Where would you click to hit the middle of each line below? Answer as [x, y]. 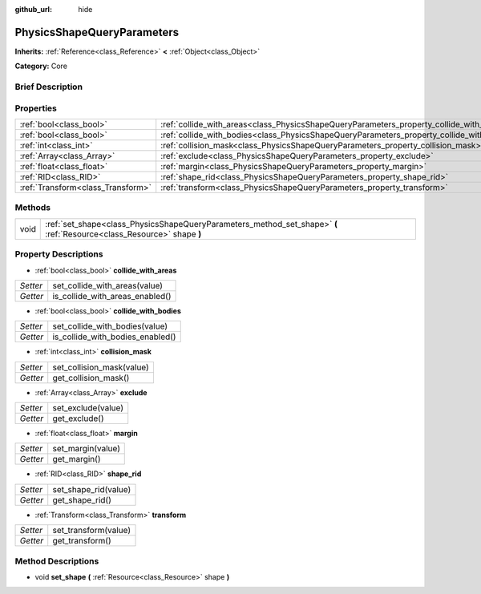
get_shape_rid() [82, 499]
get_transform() [82, 541]
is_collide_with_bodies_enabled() [114, 337]
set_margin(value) [86, 449]
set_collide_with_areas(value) [108, 285]
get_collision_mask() [91, 378]
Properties [36, 108]
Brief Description [49, 87]
